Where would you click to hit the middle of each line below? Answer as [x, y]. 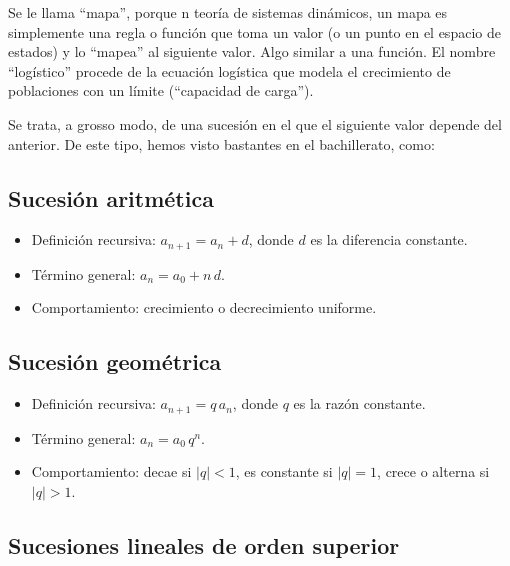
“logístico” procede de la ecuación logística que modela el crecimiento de [229, 70]
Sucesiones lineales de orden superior [204, 544]
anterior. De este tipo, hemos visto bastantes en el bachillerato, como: [221, 143]
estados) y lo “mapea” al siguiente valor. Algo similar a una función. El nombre [252, 51]
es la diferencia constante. [389, 239]
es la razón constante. [359, 403]
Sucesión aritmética [111, 197]
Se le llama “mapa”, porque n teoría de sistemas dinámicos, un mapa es [228, 12]
